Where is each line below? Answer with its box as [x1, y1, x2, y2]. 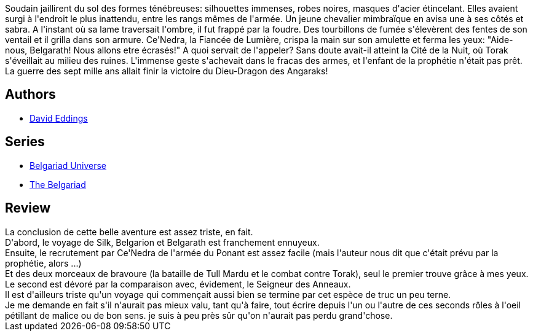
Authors [5, 87, 56, 103]
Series [5, 134, 45, 150]
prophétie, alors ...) [5, 257, 82, 268]
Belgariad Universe [30, 160, 106, 171]
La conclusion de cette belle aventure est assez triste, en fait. [5, 226, 253, 237]
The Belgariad [30, 179, 86, 190]
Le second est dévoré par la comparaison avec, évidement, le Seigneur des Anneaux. [5, 278, 351, 289]
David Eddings [30, 112, 88, 123]
